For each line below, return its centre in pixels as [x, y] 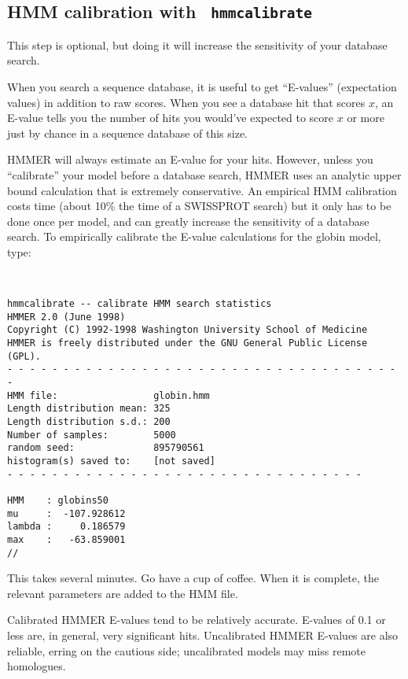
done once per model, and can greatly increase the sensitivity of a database [188, 221]
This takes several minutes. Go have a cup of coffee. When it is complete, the [193, 578]
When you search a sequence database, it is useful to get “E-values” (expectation [202, 86]
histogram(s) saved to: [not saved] [111, 461]
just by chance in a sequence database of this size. [128, 133]
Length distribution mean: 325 [89, 409]
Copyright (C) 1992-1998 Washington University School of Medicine [187, 330]
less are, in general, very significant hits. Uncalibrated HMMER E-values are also [203, 635]
